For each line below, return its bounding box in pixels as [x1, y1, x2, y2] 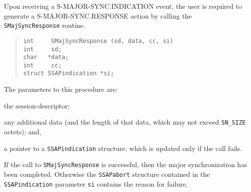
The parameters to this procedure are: [4, 84, 118, 94]
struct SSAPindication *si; [23, 70, 114, 77]
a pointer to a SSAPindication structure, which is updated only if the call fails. [4, 143, 242, 153]
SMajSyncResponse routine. [4, 20, 85, 30]
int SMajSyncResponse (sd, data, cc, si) [23, 37, 174, 44]
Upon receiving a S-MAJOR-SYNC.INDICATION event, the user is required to [4, 1, 242, 11]
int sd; [23, 45, 62, 53]
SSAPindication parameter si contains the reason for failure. [4, 178, 188, 189]
